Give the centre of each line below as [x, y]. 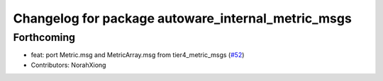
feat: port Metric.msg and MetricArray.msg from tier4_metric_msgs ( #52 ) [138, 55]
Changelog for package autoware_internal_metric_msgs [183, 18]
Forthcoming [44, 37]
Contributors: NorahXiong [68, 65]
